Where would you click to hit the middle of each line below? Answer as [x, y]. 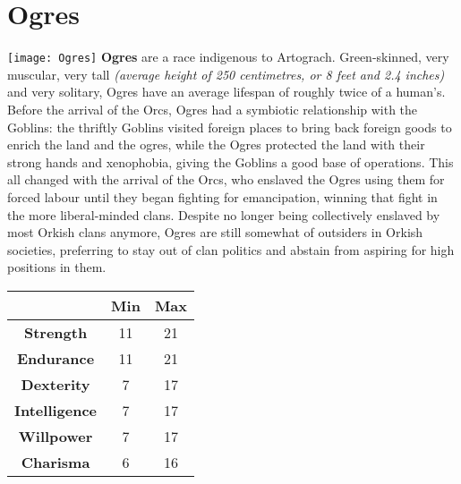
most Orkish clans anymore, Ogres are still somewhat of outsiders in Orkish [215, 232]
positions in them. [57, 267]
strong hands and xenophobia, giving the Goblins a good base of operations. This [230, 161]
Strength [55, 332]
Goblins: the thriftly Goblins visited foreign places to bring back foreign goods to [230, 127]
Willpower [55, 436]
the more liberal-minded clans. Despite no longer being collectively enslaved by [224, 214]
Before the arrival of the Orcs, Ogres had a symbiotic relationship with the [213, 109]
